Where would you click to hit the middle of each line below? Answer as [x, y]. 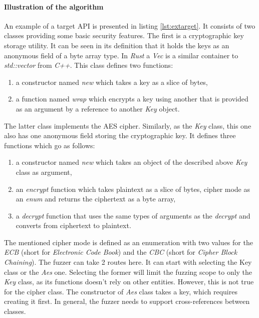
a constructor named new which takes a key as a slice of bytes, [112, 82]
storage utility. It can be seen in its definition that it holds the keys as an [117, 45]
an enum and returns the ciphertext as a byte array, [96, 199]
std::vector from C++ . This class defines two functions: [89, 65]
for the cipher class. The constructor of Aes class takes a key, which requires [121, 291]
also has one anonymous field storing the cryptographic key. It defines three [120, 135]
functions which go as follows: [50, 145]
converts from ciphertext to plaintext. [73, 225]
